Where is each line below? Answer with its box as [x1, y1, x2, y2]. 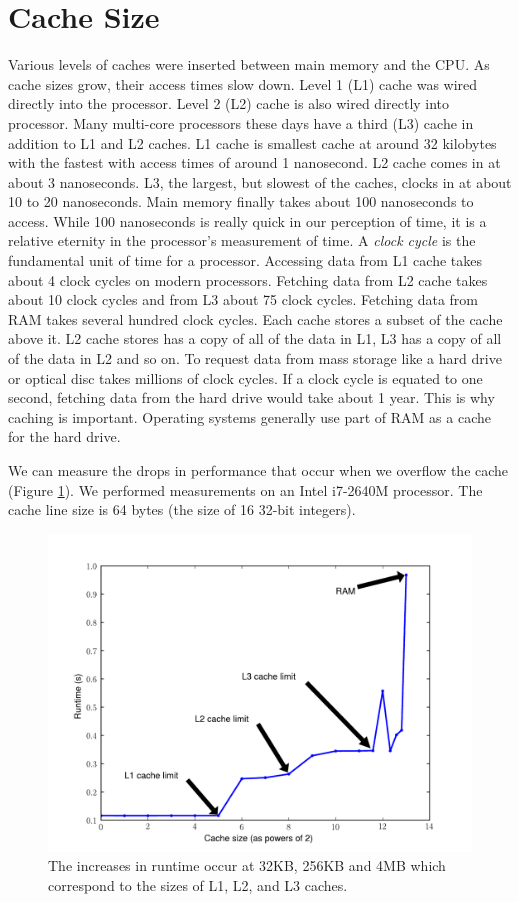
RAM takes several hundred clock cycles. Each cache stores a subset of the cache [8, 308, 503, 329]
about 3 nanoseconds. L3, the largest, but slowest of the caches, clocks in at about [8, 171, 512, 192]
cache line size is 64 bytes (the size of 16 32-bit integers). [8, 499, 356, 520]
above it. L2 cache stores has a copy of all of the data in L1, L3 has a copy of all [8, 328, 502, 349]
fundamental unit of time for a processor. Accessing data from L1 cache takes [8, 250, 482, 271]
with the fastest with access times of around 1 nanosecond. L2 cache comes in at [8, 152, 501, 173]
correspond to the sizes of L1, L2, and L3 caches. [48, 874, 348, 895]
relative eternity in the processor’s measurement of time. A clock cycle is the [8, 230, 476, 251]
